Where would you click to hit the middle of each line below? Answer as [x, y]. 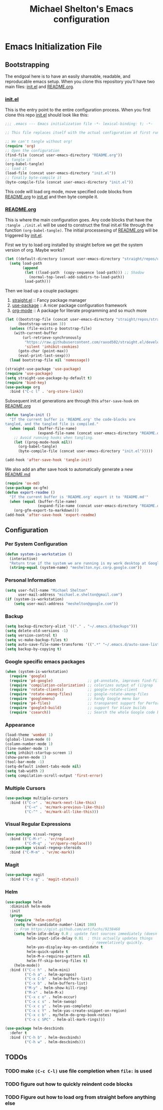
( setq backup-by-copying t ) [33, 649]
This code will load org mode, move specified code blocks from [69, 191]
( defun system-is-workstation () [39, 554]
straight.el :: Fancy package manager [49, 300]
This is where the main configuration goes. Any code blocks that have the [79, 220]
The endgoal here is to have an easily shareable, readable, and [68, 76]
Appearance [20, 725]
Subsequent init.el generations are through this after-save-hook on [72, 401]
